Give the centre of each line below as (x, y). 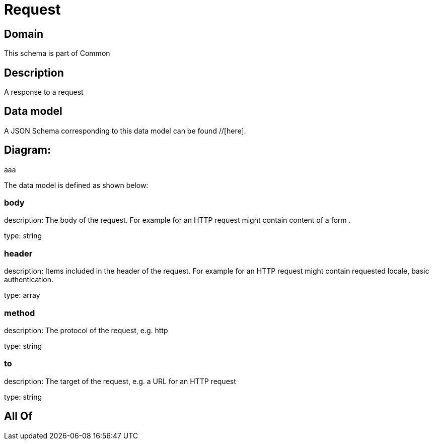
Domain (24, 34)
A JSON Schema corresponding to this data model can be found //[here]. (125, 131)
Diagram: (27, 150)
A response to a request (44, 92)
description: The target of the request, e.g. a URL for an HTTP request (120, 381)
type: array (22, 295)
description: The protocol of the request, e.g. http (86, 330)
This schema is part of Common (57, 53)
